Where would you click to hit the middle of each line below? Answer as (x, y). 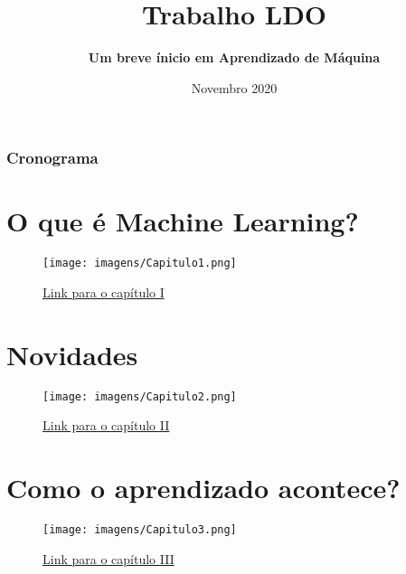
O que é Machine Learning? (183, 221)
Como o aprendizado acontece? (203, 488)
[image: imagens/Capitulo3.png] (140, 530)
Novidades (72, 354)
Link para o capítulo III (109, 558)
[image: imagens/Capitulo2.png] (140, 396)
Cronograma (52, 158)
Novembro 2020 (234, 87)
